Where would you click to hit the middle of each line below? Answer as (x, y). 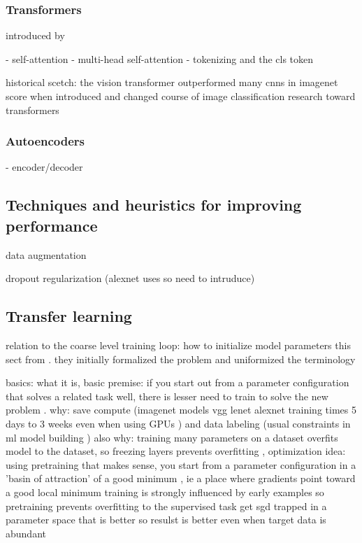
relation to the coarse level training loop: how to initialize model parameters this (178, 345)
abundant (26, 533)
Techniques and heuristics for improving (154, 205)
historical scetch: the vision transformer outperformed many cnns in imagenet (172, 82)
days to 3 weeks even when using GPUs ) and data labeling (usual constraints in (178, 423)
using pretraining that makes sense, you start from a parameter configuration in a (181, 464)
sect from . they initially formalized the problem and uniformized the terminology (181, 359)
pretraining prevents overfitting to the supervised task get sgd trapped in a (166, 506)
